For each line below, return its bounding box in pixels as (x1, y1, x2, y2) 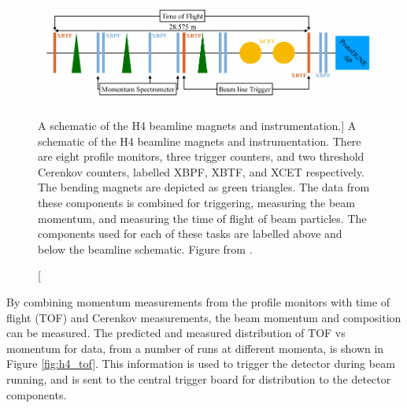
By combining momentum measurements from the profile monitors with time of (6, 293, 390, 310)
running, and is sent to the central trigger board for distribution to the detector (6, 370, 391, 387)
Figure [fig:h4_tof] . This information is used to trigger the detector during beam (6, 355, 395, 372)
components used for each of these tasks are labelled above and (38, 225, 342, 242)
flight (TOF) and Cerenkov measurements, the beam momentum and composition (6, 309, 401, 325)
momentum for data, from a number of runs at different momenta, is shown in (6, 339, 384, 356)
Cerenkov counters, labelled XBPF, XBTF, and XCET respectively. (38, 163, 364, 180)
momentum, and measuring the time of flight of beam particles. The (38, 210, 367, 226)
